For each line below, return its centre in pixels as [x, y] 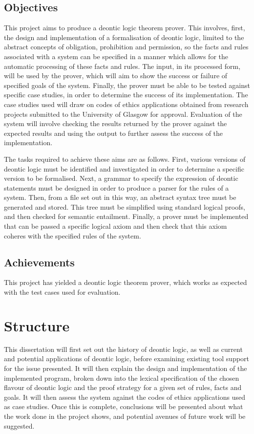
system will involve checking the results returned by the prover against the [116, 123]
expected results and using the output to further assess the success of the [114, 133]
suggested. [19, 425]
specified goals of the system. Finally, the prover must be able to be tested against [127, 85]
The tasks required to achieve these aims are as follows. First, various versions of [125, 159]
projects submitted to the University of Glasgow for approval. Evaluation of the [123, 114]
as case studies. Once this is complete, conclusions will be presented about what [124, 406]
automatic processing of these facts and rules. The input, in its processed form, [122, 66]
